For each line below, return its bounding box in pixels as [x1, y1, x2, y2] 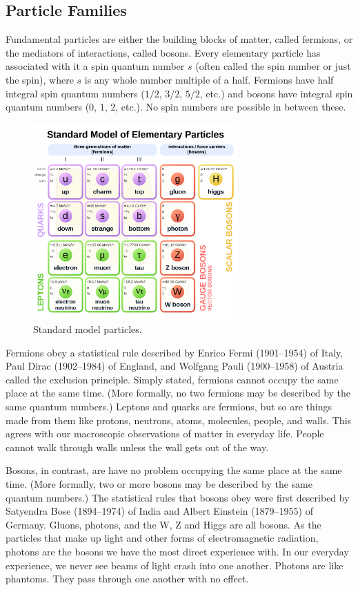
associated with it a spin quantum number [6, 59, 185, 73]
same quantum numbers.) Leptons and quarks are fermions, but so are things [6, 399, 332, 414]
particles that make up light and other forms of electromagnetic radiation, [6, 531, 319, 545]
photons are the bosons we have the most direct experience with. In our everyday [6, 544, 349, 559]
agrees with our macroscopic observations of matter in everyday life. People [6, 426, 324, 441]
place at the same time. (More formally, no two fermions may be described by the [6, 386, 351, 400]
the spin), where [6, 72, 74, 86]
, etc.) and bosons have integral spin [199, 86, 353, 100]
